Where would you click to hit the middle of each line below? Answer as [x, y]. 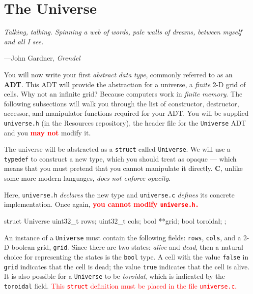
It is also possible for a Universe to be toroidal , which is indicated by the [114, 276]
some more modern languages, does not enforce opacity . [87, 178]
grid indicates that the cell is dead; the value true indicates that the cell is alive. [127, 266]
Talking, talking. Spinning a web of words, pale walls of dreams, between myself [123, 32]
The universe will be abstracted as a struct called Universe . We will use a [117, 149]
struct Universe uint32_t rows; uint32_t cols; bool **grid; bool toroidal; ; [115, 220]
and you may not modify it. [47, 132]
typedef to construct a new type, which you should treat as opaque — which [120, 158]
